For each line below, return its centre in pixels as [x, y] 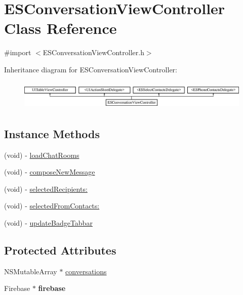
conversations [86, 271]
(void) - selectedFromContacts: [52, 206]
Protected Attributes [60, 250]
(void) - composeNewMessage [50, 172]
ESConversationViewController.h [93, 52]
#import [18, 52]
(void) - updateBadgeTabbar [48, 222]
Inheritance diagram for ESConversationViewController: [91, 69]
